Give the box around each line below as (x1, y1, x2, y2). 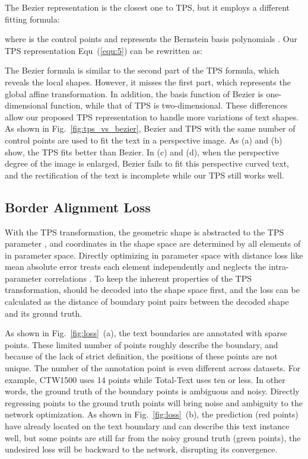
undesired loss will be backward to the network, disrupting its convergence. (5, 443, 278, 455)
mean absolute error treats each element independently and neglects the (5, 260, 266, 273)
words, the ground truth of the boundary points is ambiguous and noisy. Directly (5, 385, 300, 397)
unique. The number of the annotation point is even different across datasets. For (5, 362, 301, 374)
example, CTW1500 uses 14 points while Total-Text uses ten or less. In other (5, 373, 285, 385)
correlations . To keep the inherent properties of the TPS (44, 272, 252, 284)
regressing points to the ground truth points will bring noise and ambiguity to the (5, 396, 303, 409)
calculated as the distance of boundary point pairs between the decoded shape (5, 295, 289, 308)
